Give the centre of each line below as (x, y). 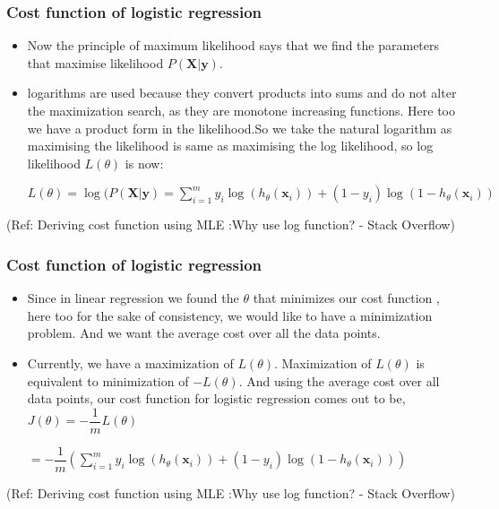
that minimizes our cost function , (346, 298)
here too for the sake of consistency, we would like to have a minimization (230, 315)
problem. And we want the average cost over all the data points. (204, 333)
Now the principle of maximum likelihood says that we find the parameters (233, 45)
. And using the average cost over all (339, 380)
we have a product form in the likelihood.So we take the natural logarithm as (240, 128)
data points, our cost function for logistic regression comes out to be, (216, 398)
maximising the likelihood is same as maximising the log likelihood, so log (230, 146)
